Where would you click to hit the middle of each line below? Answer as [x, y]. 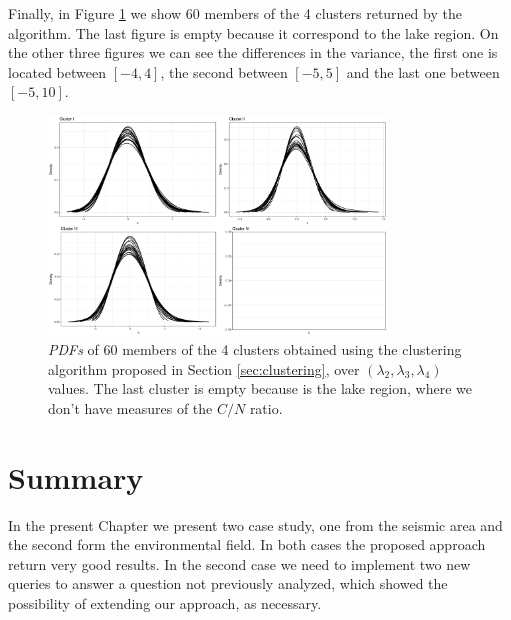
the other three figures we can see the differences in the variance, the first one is [253, 52]
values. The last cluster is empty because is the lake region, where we [260, 388]
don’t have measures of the [130, 407]
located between [57, 71]
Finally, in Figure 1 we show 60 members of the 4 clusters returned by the [235, 13]
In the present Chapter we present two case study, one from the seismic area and [255, 524]
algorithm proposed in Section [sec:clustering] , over [204, 368]
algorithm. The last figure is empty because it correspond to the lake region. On [253, 32]
